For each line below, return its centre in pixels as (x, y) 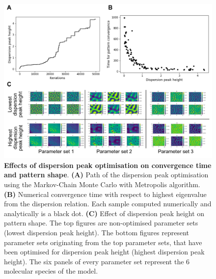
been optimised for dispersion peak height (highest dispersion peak (104, 252)
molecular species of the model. (51, 271)
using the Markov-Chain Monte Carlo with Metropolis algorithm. (102, 184)
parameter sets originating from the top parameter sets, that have (103, 242)
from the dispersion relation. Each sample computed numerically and (108, 204)
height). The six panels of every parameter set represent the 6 (97, 261)
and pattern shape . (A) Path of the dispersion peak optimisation (106, 175)
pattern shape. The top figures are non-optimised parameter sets (101, 223)
